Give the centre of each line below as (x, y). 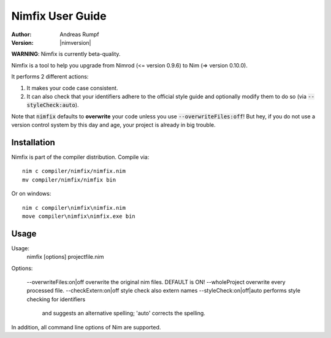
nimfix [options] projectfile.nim (65, 257)
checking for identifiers (56, 299)
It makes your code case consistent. (72, 88)
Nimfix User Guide (59, 16)
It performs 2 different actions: (50, 77)
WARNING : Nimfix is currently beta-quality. (66, 54)
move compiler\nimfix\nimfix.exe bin (79, 216)
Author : (21, 34)
